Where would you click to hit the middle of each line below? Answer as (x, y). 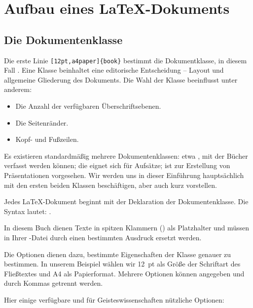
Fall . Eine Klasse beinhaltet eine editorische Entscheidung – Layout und (114, 70)
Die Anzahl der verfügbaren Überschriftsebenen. (88, 106)
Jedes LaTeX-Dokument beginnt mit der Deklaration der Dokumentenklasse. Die (126, 201)
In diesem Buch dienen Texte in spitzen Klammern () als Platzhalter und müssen (127, 228)
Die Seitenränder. (42, 122)
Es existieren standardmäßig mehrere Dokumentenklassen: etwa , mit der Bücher (126, 155)
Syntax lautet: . (28, 211)
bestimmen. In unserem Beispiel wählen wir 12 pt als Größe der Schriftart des (122, 264)
